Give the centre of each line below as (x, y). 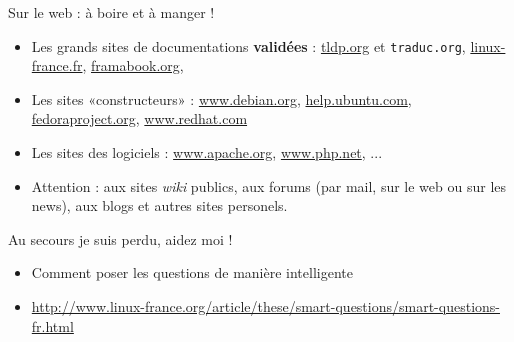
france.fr (57, 65)
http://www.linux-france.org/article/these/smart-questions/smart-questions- (265, 306)
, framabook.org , (133, 65)
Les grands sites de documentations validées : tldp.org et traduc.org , (248, 45)
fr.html (52, 325)
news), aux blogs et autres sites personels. (159, 205)
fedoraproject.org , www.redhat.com (139, 118)
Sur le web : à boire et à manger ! (111, 12)
